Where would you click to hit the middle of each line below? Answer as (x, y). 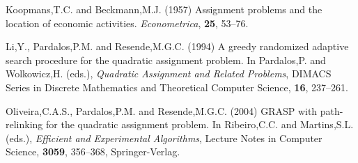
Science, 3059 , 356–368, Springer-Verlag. (93, 152)
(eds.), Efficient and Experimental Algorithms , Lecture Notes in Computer (164, 138)
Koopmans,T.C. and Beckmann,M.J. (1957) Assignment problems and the (164, 9)
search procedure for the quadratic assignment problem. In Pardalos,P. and (166, 60)
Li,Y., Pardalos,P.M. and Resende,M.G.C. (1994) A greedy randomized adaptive (177, 46)
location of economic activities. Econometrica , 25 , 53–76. (127, 23)
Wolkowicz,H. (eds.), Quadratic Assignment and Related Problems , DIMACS (169, 73)
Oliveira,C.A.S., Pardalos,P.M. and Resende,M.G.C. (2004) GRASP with (162, 110)
